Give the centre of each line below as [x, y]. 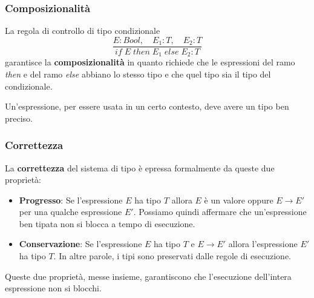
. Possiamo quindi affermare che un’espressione [220, 212]
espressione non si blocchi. [53, 288]
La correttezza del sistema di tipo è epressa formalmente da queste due [140, 167]
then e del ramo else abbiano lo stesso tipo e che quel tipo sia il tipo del [138, 74]
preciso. [19, 118]
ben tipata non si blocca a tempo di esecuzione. [107, 223]
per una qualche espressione [70, 212]
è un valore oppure [239, 200]
